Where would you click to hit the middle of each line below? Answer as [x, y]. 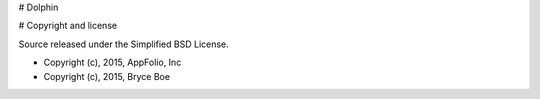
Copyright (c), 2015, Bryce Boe [106, 76]
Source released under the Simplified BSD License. [123, 44]
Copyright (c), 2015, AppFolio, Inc [112, 62]
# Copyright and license [68, 26]
